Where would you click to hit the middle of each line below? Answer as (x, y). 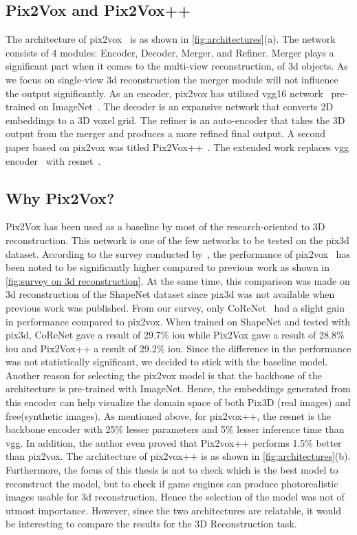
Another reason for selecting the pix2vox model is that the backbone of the (164, 375)
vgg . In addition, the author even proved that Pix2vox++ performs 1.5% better (174, 442)
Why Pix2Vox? (60, 198)
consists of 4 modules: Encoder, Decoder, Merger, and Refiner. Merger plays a (170, 52)
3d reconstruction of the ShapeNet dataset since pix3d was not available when (170, 294)
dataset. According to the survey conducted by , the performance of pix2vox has (178, 253)
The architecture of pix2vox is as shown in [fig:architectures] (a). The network (171, 39)
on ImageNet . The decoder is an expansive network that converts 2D (186, 107)
